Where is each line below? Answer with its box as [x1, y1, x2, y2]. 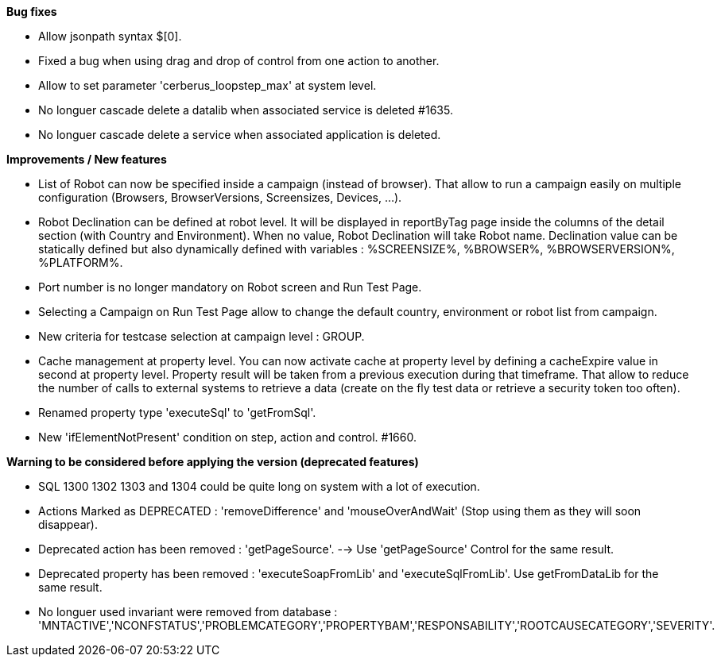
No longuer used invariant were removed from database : [38, 605, 338, 619]
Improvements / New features [6, 152, 167, 166]
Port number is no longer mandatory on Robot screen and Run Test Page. [38, 280, 422, 294]
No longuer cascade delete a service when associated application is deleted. [38, 128, 441, 141]
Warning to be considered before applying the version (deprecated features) [6, 455, 419, 468]
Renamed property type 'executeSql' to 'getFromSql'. [38, 406, 316, 419]
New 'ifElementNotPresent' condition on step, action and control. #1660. [38, 430, 417, 444]
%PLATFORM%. [38, 256, 123, 269]
